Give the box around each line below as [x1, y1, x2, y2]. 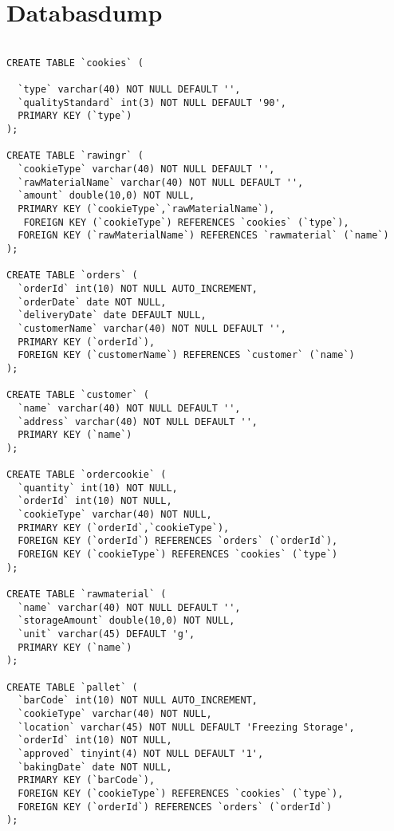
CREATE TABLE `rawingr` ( [6, 150, 144, 162]
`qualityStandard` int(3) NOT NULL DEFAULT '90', [18, 96, 286, 108]
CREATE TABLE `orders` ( [6, 270, 138, 282]
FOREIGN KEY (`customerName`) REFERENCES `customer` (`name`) [18, 349, 355, 361]
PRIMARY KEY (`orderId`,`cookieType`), [18, 522, 230, 534]
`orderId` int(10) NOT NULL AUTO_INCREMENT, [18, 282, 258, 294]
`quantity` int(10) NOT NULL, [18, 482, 178, 494]
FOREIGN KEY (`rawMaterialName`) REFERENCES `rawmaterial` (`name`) [18, 230, 389, 242]
